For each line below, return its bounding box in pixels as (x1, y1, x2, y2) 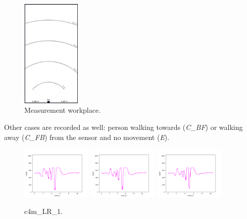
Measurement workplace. (24, 105, 101, 115)
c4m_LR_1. (24, 206, 63, 216)
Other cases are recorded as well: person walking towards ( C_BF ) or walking (4, 121, 243, 132)
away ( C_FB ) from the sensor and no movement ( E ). (4, 131, 170, 142)
